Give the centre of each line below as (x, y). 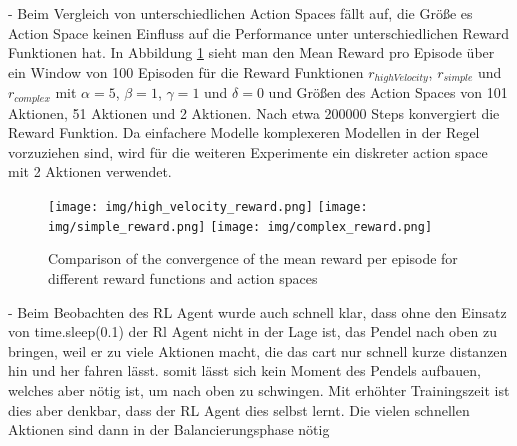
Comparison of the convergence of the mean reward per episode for (253, 258)
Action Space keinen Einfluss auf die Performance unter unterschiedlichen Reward (259, 32)
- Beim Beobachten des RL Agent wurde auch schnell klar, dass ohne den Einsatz (257, 311)
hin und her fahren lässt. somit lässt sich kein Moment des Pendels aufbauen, (245, 370)
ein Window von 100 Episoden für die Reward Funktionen (186, 71)
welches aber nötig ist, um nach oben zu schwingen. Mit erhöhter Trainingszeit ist (259, 389)
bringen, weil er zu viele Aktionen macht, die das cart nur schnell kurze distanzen (258, 350)
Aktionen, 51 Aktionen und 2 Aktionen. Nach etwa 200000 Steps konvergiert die (254, 112)
